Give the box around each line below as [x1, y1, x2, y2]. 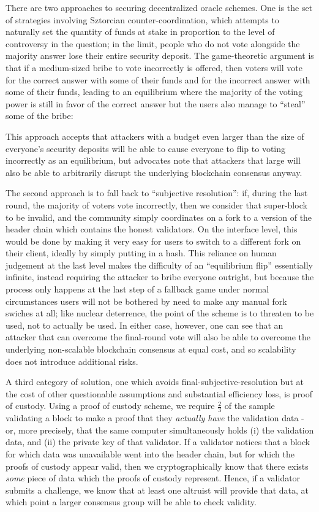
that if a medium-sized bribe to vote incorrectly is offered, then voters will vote [6, 61, 302, 74]
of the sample [224, 399, 275, 412]
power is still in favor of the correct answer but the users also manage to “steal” [6, 97, 306, 110]
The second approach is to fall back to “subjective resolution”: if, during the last [6, 186, 308, 199]
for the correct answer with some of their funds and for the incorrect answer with [6, 73, 310, 86]
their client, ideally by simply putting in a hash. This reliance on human [6, 246, 277, 259]
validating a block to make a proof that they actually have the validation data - [6, 411, 304, 424]
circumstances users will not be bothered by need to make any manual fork [6, 294, 287, 307]
